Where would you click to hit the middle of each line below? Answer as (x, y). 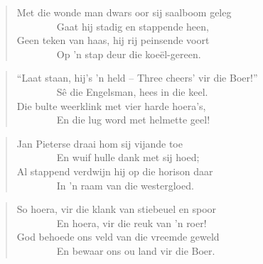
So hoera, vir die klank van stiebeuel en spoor (117, 209)
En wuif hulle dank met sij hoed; (128, 157)
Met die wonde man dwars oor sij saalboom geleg (124, 12)
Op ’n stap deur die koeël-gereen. (129, 54)
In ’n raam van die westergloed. (125, 185)
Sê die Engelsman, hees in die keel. (132, 91)
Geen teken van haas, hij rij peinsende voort (113, 40)
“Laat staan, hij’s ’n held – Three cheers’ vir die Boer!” (137, 78)
